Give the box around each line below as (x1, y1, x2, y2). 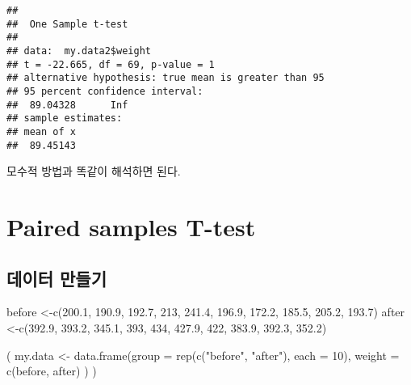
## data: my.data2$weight (6, 44, 151, 57)
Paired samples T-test (6, 210, 256, 243)
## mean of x (6, 125, 76, 137)
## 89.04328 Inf (6, 99, 128, 111)
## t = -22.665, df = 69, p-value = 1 (6, 58, 215, 70)
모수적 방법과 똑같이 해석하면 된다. (6, 163, 181, 180)
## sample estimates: (6, 112, 123, 125)
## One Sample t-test (6, 18, 128, 30)
